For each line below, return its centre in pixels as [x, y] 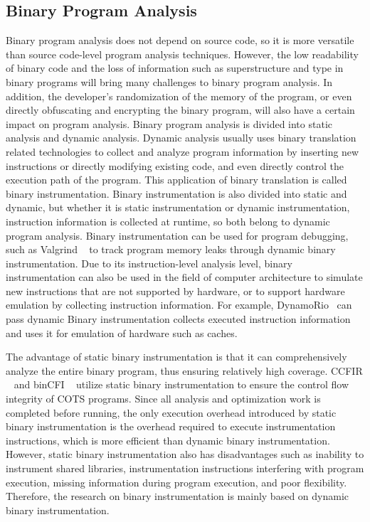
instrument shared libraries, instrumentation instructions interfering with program [185, 468]
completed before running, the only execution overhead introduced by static [171, 412]
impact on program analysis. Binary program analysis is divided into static [169, 123]
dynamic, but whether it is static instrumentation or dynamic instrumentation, [178, 207]
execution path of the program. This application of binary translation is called [176, 180]
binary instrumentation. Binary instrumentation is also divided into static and [176, 193]
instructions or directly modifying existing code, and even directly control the [175, 165]
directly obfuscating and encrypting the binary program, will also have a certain [180, 110]
